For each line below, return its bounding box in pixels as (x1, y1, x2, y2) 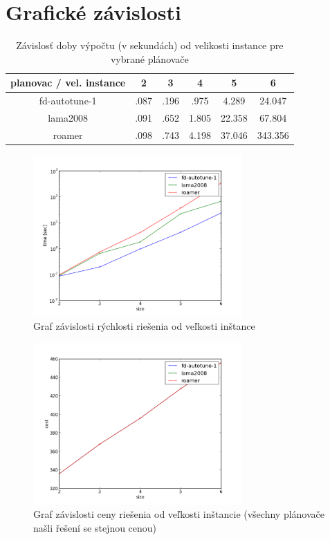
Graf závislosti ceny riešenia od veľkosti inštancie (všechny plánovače (33, 507, 324, 521)
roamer (53, 127, 83, 142)
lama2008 (48, 111, 88, 124)
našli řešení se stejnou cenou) (33, 521, 157, 534)
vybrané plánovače (110, 51, 189, 66)
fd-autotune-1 (39, 93, 97, 108)
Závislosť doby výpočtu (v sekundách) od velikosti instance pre (16, 38, 284, 53)
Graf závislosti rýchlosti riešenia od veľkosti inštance (33, 319, 255, 333)
